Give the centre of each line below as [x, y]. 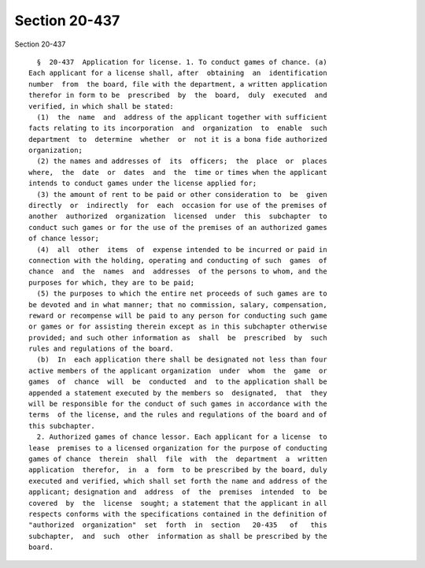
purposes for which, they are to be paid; [112, 282]
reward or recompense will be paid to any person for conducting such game [178, 316]
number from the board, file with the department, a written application [178, 84]
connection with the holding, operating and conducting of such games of [178, 260]
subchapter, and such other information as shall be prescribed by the [178, 536]
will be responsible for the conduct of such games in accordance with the [178, 404]
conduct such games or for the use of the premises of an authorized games [178, 227]
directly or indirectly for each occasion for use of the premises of [178, 206]
